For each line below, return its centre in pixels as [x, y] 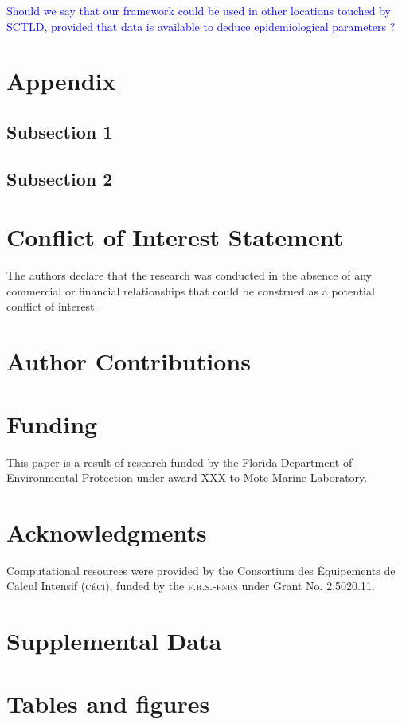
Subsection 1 [60, 131]
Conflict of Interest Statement [175, 237]
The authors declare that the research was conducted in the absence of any [189, 275]
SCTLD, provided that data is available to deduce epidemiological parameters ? [201, 26]
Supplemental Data [114, 641]
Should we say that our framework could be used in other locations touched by [199, 10]
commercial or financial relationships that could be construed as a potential [191, 290]
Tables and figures [108, 703]
